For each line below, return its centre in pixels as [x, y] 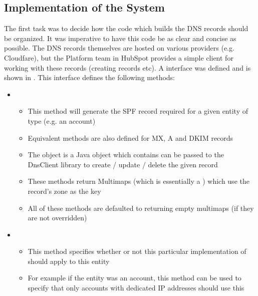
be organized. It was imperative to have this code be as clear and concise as [120, 38]
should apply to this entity [69, 261]
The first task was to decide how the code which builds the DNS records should [126, 28]
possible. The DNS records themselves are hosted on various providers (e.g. [119, 48]
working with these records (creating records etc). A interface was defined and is [127, 67]
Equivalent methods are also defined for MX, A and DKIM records [131, 137]
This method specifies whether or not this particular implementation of [137, 251]
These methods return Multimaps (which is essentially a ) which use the [139, 181]
